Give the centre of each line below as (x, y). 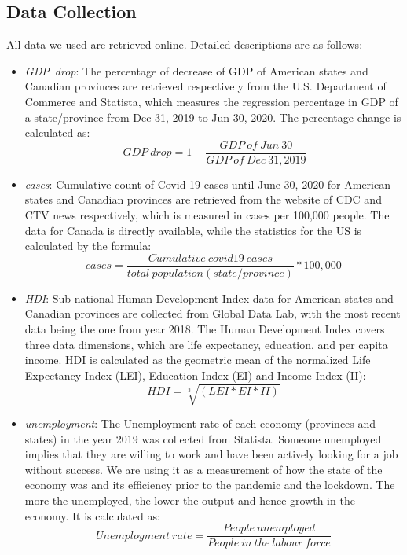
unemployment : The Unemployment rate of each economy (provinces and (200, 423)
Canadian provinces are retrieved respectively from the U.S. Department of (205, 86)
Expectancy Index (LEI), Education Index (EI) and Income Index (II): (195, 375)
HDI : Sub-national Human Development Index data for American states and (209, 298)
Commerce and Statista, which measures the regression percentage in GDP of (211, 101)
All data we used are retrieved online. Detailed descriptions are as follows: (185, 44)
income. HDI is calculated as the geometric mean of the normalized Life (198, 360)
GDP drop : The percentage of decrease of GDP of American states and (196, 70)
